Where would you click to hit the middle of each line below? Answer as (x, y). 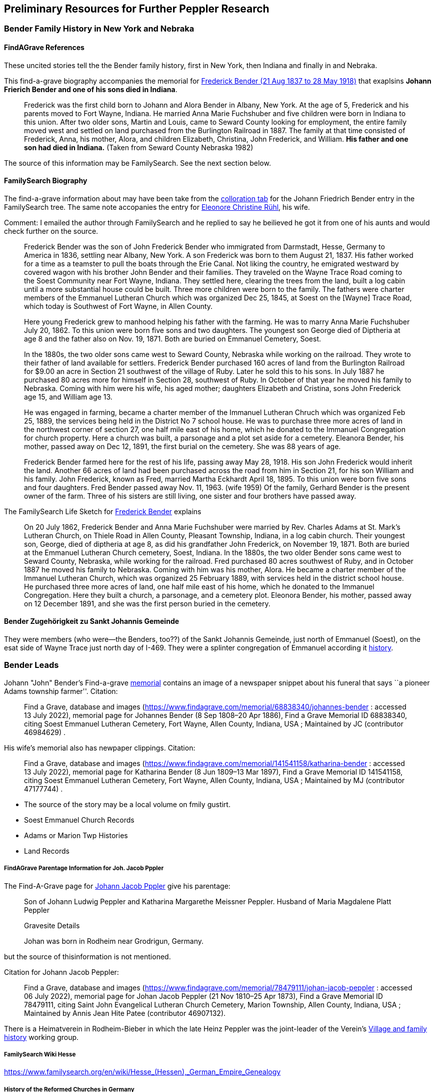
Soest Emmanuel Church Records (79, 820)
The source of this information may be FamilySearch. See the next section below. (137, 163)
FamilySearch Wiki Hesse (40, 1054)
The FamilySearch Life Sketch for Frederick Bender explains (103, 511)
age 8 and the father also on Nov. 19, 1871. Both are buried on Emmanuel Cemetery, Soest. (172, 338)
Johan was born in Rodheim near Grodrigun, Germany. (114, 941)
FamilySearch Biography (46, 181)
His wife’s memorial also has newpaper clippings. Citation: (100, 748)
